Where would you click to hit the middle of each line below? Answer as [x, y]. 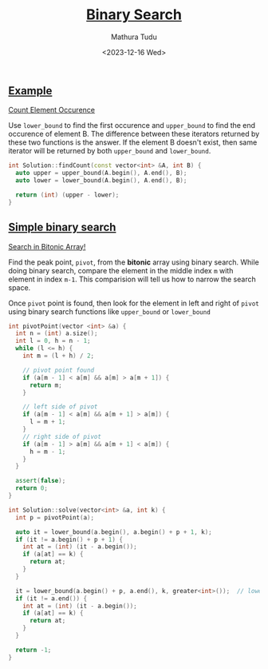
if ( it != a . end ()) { [51, 598]
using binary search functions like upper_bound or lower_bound [110, 311]
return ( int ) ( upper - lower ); [67, 195]
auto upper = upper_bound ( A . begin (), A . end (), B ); [101, 173]
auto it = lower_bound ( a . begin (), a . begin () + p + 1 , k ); [114, 532]
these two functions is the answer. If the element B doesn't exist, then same [133, 142]
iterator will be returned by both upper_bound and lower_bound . [110, 151]
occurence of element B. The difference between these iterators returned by [134, 134]
